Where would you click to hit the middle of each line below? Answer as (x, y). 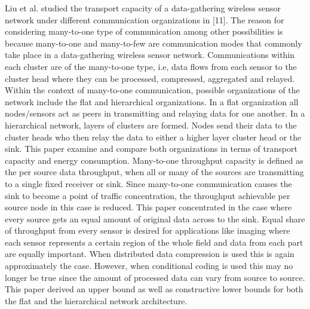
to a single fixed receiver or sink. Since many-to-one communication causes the (148, 183)
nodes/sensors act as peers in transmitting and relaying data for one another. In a (155, 113)
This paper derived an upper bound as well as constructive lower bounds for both (154, 289)
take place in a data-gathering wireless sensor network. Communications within (150, 55)
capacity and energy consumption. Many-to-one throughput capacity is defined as (154, 160)
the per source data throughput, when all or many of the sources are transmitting (154, 172)
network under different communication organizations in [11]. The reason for (145, 19)
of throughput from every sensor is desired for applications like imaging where (148, 230)
